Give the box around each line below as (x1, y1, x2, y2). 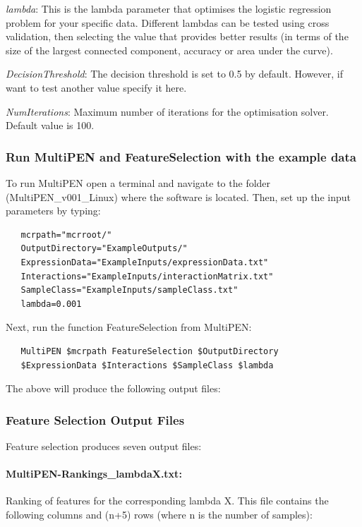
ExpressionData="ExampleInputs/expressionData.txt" (20, 257, 269, 267)
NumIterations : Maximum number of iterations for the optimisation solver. (6, 104, 329, 119)
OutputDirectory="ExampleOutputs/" (20, 243, 188, 254)
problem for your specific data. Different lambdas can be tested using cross (6, 15, 330, 30)
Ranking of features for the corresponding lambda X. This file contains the (6, 493, 329, 508)
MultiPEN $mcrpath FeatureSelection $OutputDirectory (20, 346, 279, 356)
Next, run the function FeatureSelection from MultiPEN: (6, 320, 252, 334)
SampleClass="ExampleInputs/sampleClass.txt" (20, 285, 239, 296)
